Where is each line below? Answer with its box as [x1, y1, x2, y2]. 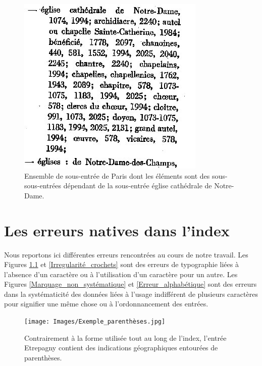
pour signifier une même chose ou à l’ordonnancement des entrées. [4, 298, 208, 309]
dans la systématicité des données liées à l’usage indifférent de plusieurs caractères [4, 288, 258, 299]
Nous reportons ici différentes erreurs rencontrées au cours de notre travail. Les [4, 249, 248, 259]
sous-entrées [24, 180, 61, 191]
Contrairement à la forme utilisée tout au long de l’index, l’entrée [24, 332, 227, 343]
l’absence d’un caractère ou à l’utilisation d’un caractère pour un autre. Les [4, 269, 238, 279]
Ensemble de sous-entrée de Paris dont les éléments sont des [24, 170, 210, 181]
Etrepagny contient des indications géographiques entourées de [24, 342, 218, 353]
